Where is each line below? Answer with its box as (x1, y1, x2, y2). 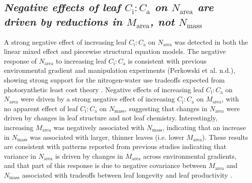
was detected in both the (174, 36, 248, 47)
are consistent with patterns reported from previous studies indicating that (4, 141, 226, 151)
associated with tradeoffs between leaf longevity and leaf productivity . (22, 169, 233, 180)
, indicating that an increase (162, 122, 246, 132)
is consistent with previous (127, 55, 207, 66)
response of (4, 55, 37, 66)
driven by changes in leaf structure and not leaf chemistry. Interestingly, (4, 113, 218, 123)
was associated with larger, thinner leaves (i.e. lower (30, 132, 185, 142)
